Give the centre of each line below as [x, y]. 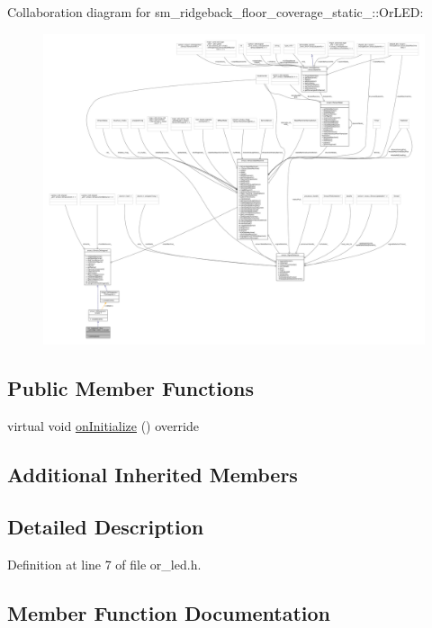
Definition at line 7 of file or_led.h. [104, 565]
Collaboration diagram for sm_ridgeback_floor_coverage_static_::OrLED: [216, 12]
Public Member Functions [130, 387]
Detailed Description [106, 527]
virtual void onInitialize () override [103, 425]
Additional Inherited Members [153, 474]
